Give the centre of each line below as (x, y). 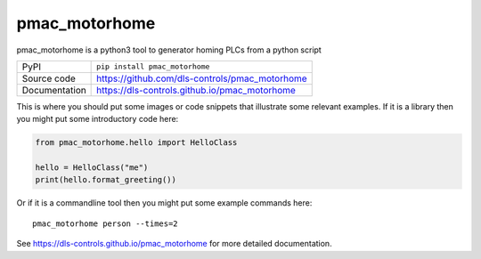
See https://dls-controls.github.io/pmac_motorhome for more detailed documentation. (175, 244)
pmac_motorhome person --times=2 (105, 223)
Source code (49, 78)
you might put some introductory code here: (98, 119)
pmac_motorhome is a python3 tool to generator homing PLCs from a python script (169, 50)
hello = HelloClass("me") (92, 168)
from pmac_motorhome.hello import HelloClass (136, 143)
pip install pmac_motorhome (153, 67)
